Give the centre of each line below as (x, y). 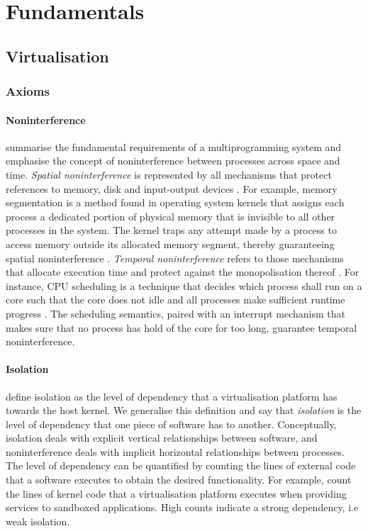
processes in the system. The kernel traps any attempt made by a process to (171, 230)
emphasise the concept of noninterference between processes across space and (173, 161)
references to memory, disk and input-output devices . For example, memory (172, 188)
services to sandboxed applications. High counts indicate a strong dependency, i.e (182, 507)
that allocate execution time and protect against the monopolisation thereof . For (183, 272)
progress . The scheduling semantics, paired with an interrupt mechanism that (175, 313)
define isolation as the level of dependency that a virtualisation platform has (172, 396)
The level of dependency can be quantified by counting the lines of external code (181, 465)
